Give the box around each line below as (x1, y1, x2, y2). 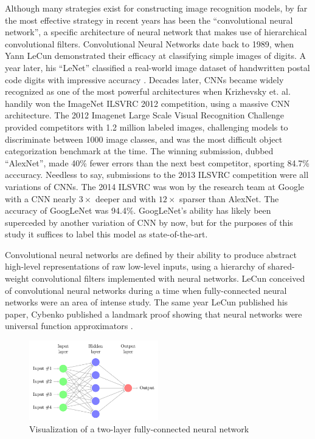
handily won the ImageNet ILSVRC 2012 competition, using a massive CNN (5, 97, 290, 109)
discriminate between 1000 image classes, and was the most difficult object (5, 132, 283, 145)
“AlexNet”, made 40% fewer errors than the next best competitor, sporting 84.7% (5, 156, 310, 169)
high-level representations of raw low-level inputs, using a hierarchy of (5, 260, 265, 273)
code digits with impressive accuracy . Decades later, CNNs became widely (5, 73, 284, 86)
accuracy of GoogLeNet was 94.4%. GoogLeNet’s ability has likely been (5, 204, 271, 217)
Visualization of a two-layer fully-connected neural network (29, 422, 249, 435)
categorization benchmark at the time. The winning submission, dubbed (5, 145, 274, 157)
